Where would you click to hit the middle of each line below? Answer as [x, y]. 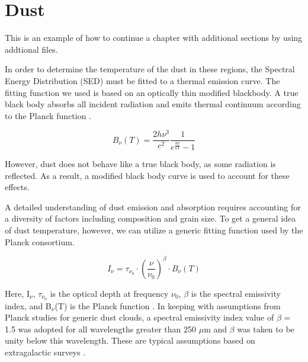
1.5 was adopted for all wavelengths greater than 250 [101, 329]
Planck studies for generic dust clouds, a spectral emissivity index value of [139, 317]
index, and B [28, 305]
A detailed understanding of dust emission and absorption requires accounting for [153, 206]
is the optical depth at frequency [109, 293]
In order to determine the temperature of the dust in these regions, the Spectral [150, 69]
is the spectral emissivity [236, 293]
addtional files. [31, 49]
